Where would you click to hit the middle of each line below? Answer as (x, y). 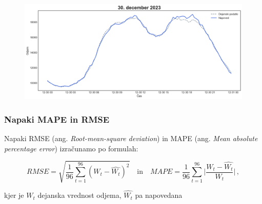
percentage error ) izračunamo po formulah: (71, 148)
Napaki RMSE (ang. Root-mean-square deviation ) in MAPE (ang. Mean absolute (131, 138)
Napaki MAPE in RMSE (57, 119)
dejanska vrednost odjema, (79, 195)
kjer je (14, 195)
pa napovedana (159, 195)
